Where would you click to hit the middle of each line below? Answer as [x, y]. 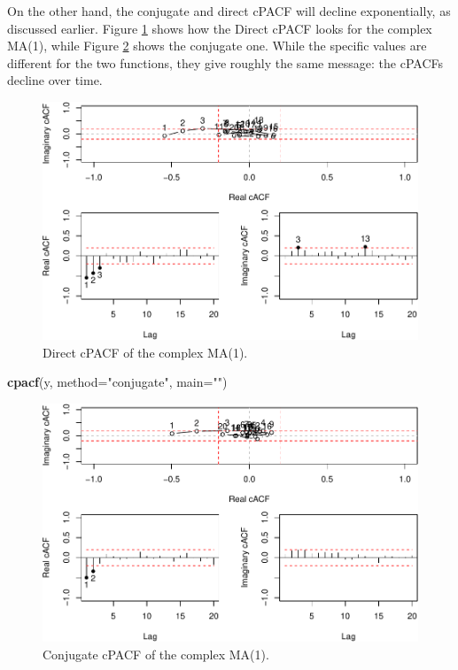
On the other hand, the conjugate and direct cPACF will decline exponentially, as [229, 11]
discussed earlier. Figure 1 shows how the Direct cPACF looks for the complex [220, 28]
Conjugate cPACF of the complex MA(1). [156, 654]
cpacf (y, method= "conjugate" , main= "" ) [117, 382]
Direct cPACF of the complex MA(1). [145, 352]
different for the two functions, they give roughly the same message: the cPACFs [225, 62]
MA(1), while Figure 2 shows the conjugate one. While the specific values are [217, 46]
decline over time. [55, 80]
